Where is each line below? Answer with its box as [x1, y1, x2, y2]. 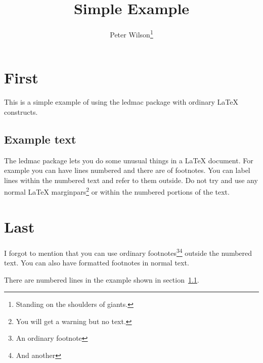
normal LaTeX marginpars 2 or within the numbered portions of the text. [4, 185, 230, 197]
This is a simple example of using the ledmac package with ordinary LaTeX [4, 97, 238, 107]
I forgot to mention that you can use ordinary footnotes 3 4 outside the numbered [4, 246, 252, 258]
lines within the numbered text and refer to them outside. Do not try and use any [4, 174, 258, 185]
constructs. [4, 106, 38, 117]
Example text [4, 131, 76, 147]
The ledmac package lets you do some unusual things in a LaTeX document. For [4, 155, 253, 165]
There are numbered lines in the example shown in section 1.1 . [4, 274, 199, 285]
